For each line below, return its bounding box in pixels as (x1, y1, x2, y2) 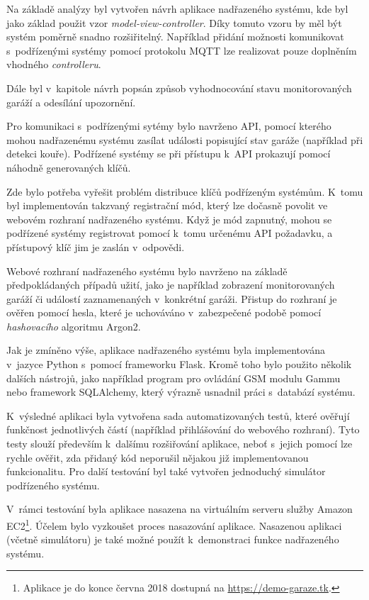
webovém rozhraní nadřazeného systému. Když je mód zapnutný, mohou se (6, 211, 332, 226)
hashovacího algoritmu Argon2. (6, 318, 141, 333)
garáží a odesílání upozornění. (6, 94, 136, 109)
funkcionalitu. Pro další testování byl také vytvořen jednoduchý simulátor (6, 464, 326, 479)
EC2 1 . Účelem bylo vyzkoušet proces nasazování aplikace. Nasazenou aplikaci (6, 516, 342, 533)
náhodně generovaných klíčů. (6, 160, 131, 174)
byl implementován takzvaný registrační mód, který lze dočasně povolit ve (6, 198, 328, 213)
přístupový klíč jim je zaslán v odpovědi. (6, 239, 185, 254)
